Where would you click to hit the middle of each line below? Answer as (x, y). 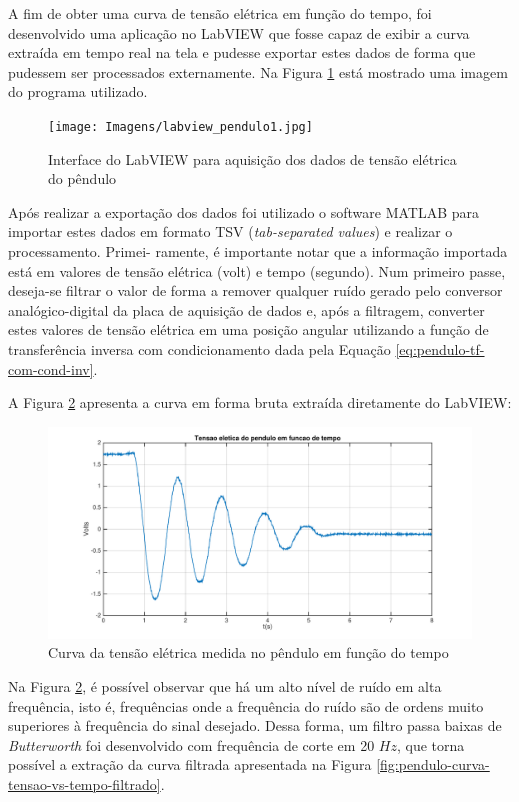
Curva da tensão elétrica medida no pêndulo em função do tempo (248, 652)
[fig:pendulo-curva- (433, 764)
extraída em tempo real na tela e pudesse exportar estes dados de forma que (242, 52)
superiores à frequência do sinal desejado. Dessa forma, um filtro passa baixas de (255, 725)
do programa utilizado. (78, 91)
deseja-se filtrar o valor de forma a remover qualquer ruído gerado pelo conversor (255, 290)
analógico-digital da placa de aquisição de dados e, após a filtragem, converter (246, 309)
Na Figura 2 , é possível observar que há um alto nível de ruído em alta (225, 685)
